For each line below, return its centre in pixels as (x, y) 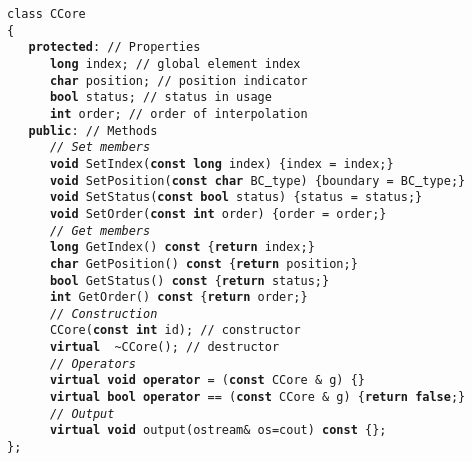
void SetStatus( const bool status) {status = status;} (236, 197)
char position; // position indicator (178, 80)
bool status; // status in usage (160, 97)
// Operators (92, 363)
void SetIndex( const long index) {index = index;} (221, 163)
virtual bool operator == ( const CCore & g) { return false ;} (257, 397)
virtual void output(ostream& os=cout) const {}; (218, 430)
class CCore (46, 14)
